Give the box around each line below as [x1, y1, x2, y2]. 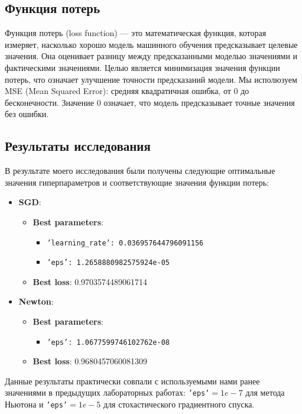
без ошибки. [5, 108, 49, 120]
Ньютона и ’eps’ [5, 398, 68, 410]
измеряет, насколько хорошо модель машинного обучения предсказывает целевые [5, 38, 298, 50]
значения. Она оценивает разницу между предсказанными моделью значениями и [5, 50, 298, 62]
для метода [245, 386, 285, 399]
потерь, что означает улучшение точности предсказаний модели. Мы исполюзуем [5, 73, 297, 85]
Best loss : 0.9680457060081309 [33, 355, 148, 367]
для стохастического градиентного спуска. [103, 398, 255, 410]
